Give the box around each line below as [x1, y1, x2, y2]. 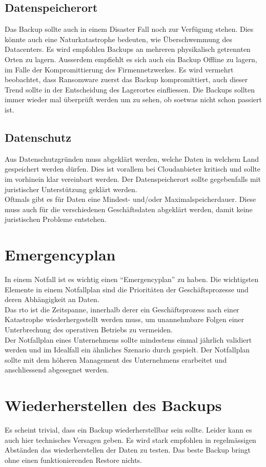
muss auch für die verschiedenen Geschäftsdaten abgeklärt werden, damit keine [5, 203, 253, 214]
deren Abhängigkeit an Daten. [5, 294, 99, 305]
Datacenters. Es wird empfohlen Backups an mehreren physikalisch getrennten [5, 44, 251, 54]
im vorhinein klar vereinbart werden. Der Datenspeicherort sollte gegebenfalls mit [5, 173, 261, 184]
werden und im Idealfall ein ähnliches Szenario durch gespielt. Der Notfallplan [5, 344, 250, 355]
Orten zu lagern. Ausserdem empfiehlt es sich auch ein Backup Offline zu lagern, [5, 53, 257, 64]
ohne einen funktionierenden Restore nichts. [5, 454, 142, 465]
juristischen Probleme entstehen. [5, 214, 107, 225]
